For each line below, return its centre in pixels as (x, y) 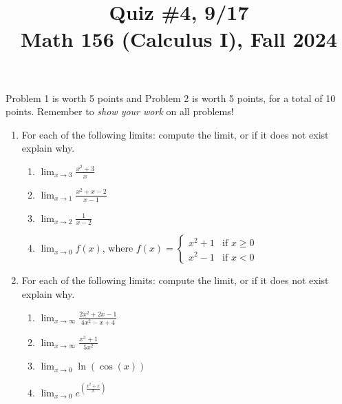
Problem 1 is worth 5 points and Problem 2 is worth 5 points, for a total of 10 (171, 98)
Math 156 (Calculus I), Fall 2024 (179, 39)
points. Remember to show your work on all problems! (120, 111)
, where (118, 248)
